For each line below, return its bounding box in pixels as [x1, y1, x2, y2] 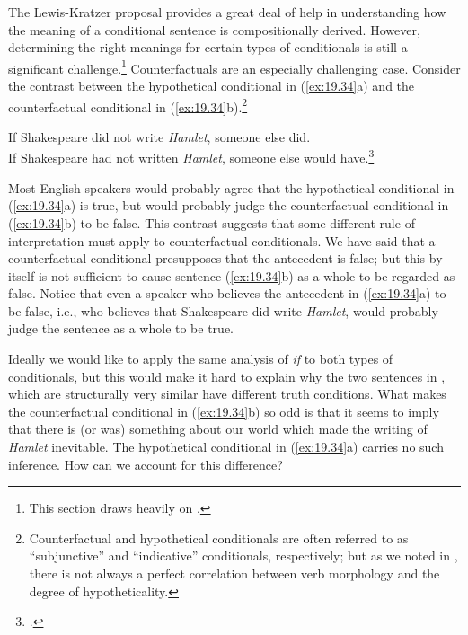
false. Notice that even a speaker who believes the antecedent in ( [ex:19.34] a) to [8, 284, 446, 303]
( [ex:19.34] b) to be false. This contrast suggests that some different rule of [8, 213, 415, 232]
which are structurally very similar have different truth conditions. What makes [8, 384, 446, 403]
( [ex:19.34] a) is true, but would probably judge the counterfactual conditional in [8, 196, 449, 215]
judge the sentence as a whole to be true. [8, 319, 234, 338]
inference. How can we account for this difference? [8, 454, 283, 473]
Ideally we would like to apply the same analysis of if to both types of [8, 349, 393, 368]
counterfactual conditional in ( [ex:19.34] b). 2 [8, 94, 248, 116]
